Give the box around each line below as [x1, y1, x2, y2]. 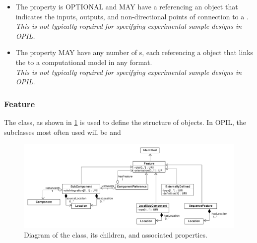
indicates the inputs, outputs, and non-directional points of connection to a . [15, 11, 249, 21]
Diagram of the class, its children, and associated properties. [24, 230, 207, 240]
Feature [4, 97, 35, 110]
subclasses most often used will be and [4, 126, 121, 137]
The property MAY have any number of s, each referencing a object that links [15, 47, 254, 58]
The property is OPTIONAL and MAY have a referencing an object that [15, 1, 238, 11]
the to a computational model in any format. [15, 57, 152, 67]
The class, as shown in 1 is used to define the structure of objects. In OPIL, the [4, 117, 246, 127]
